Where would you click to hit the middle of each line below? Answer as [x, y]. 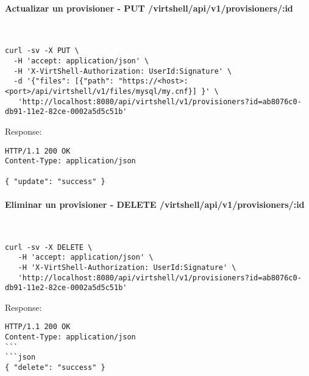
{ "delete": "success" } [55, 368]
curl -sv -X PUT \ [42, 51]
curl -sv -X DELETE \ [49, 247]
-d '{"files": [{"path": [64, 81]
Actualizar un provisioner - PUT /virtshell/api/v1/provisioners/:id [149, 8]
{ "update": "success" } [55, 181]
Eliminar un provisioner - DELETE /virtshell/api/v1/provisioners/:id [155, 204]
